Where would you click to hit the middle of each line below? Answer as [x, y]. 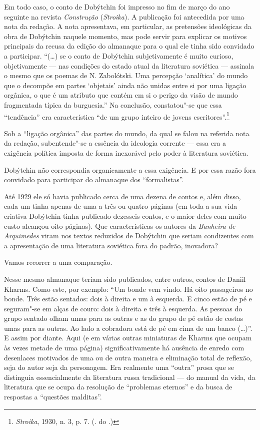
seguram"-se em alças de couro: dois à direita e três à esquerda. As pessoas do [123, 308]
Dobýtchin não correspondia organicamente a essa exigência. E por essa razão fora [130, 169]
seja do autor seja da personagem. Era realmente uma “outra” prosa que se [119, 367]
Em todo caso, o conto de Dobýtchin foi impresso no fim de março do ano [117, 7]
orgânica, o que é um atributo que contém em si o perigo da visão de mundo [121, 95]
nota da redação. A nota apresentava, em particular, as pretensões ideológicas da [128, 26]
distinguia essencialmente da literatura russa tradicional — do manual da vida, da [130, 377]
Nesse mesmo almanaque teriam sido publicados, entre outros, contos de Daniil [125, 279]
